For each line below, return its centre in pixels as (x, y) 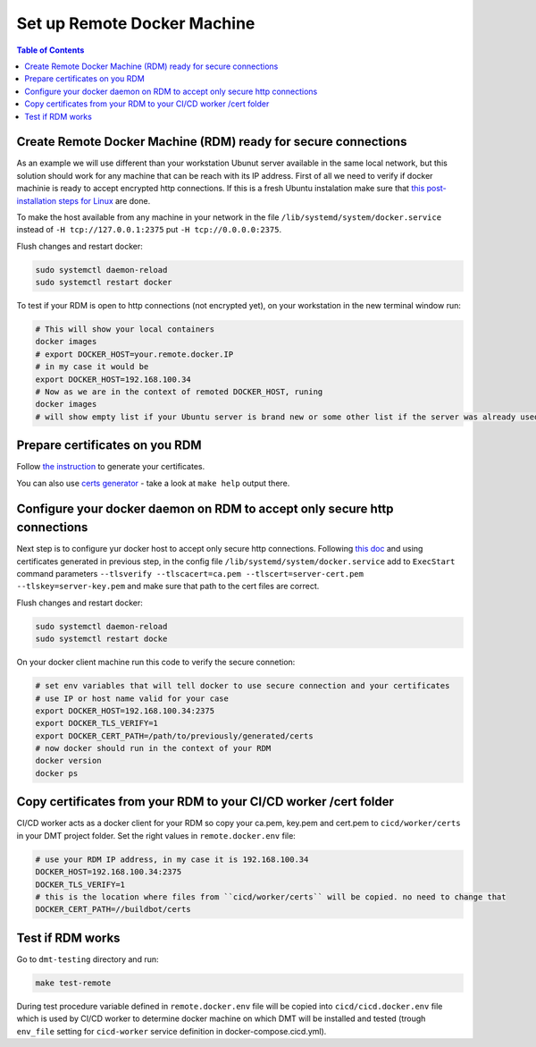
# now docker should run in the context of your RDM (153, 748)
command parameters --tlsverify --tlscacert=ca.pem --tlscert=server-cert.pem (190, 574)
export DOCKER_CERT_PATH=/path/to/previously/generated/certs (174, 736)
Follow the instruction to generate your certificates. (111, 467)
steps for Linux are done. (105, 200)
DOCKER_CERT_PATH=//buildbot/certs (113, 909)
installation (37, 200)
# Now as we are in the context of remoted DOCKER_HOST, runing (179, 392)
